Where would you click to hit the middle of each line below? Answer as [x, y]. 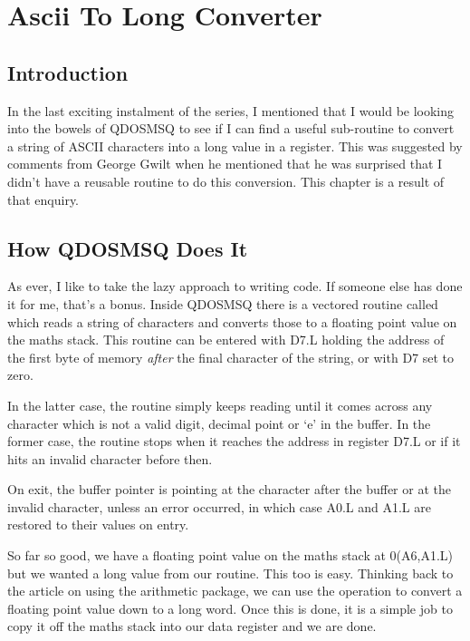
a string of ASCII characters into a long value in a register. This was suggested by [235, 146]
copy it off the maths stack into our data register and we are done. [192, 626]
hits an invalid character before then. [110, 458]
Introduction [68, 72]
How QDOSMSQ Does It [128, 248]
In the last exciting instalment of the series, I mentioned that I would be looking [231, 110]
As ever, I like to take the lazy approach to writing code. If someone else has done [235, 286]
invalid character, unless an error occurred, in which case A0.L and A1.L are [219, 506]
